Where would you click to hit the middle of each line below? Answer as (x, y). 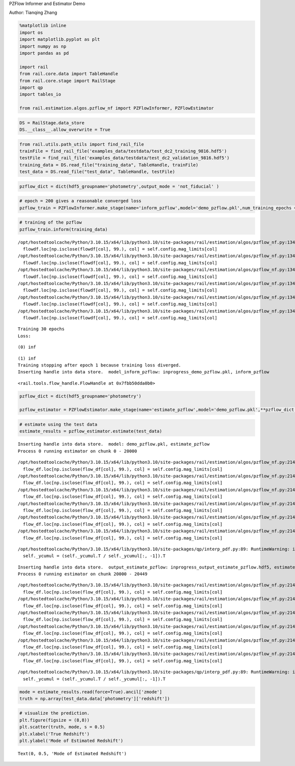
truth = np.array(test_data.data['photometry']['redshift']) (95, 698)
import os (31, 32)
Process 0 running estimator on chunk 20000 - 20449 (83, 574)
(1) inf (27, 358)
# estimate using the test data (59, 425)
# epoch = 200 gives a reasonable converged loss (80, 201)
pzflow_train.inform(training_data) (64, 229)
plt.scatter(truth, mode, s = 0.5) (62, 727)
